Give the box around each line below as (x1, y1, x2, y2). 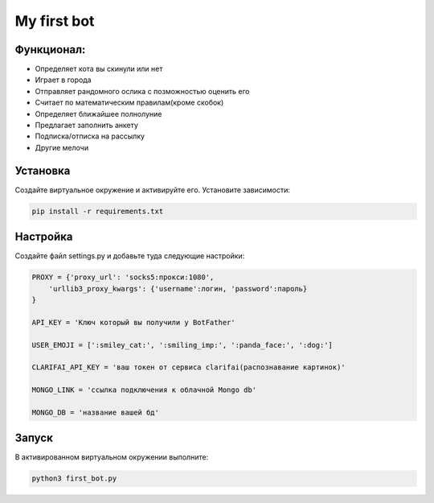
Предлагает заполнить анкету (35, 121, 138, 130)
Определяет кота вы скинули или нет (35, 64, 163, 74)
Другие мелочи (35, 142, 88, 152)
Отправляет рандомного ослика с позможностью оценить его (35, 86, 250, 96)
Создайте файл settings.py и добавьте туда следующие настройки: (14, 251, 245, 261)
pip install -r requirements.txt (31, 206, 164, 216)
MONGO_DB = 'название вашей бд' (31, 407, 160, 417)
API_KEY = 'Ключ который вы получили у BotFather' (31, 318, 236, 327)
